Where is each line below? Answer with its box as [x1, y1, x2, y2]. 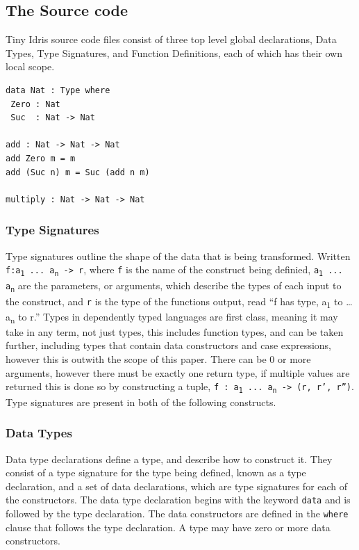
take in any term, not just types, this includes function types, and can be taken [6, 324, 344, 339]
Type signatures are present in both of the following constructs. [6, 394, 276, 409]
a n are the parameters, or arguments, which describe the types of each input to [6, 277, 342, 293]
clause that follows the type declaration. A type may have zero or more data [6, 519, 331, 534]
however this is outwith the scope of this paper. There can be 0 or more [6, 351, 311, 366]
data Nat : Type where [6, 85, 110, 95]
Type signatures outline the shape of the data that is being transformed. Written [6, 248, 351, 263]
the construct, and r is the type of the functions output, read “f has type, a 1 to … [6, 293, 353, 310]
